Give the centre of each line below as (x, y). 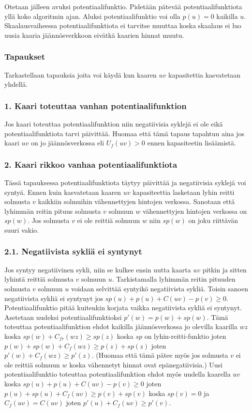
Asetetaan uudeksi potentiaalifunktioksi (63, 317)
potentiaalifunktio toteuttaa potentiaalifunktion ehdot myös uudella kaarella (118, 374)
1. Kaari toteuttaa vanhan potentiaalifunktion (96, 105)
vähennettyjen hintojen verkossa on (195, 211)
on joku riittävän (213, 220)
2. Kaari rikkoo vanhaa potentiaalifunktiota (91, 164)
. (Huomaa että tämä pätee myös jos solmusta (160, 355)
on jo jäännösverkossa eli (67, 143)
